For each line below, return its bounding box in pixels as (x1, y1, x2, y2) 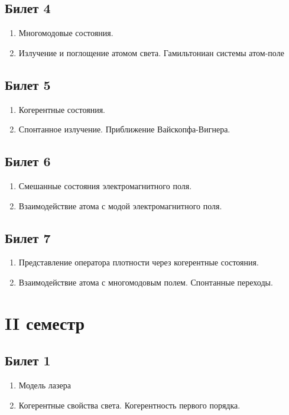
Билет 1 (5, 351, 51, 369)
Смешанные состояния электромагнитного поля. (18, 179, 192, 192)
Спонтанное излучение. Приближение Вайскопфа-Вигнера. (18, 123, 230, 135)
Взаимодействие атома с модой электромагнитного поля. (18, 199, 222, 212)
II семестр (5, 310, 85, 335)
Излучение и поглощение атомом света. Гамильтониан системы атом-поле (18, 46, 284, 59)
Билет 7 (5, 228, 51, 247)
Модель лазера (18, 379, 72, 391)
